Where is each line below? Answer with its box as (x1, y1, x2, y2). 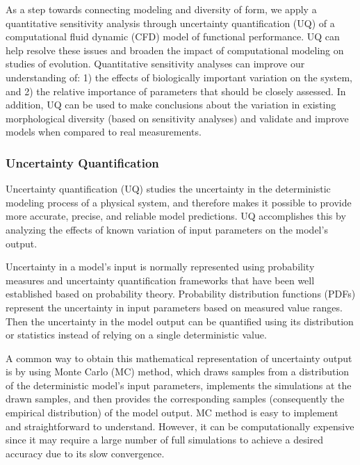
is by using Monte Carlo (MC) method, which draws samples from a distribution (6, 364, 350, 379)
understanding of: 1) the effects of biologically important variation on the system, (6, 70, 352, 84)
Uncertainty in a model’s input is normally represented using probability (6, 259, 315, 274)
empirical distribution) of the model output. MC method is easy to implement (6, 405, 338, 420)
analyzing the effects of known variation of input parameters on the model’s (6, 222, 328, 236)
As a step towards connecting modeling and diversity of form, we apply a (6, 2, 317, 16)
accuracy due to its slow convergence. (6, 446, 165, 460)
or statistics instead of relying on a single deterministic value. (6, 327, 267, 342)
